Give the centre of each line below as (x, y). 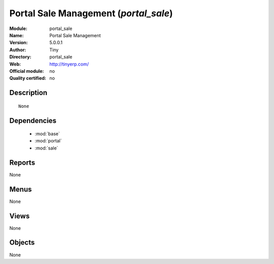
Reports (22, 163)
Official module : (27, 71)
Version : (19, 43)
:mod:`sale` (46, 148)
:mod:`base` (47, 134)
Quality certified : (28, 78)
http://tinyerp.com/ (69, 64)
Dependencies (33, 120)
